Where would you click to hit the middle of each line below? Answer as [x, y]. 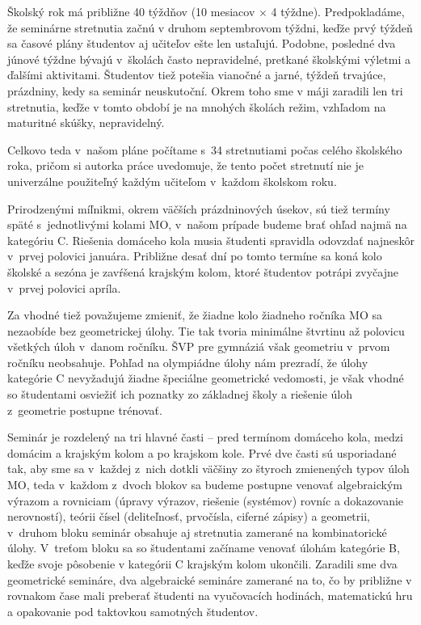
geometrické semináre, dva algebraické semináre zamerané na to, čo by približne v [210, 579]
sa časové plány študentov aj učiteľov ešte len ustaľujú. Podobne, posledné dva [202, 43]
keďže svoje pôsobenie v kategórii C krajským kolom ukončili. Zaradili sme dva [202, 564]
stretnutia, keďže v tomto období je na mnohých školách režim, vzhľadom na [197, 106]
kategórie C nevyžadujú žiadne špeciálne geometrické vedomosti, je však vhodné [206, 378]
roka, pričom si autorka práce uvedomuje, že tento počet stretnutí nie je [185, 165]
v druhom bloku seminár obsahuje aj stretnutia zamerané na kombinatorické [197, 532]
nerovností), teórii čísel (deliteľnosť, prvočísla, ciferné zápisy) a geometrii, [189, 516]
